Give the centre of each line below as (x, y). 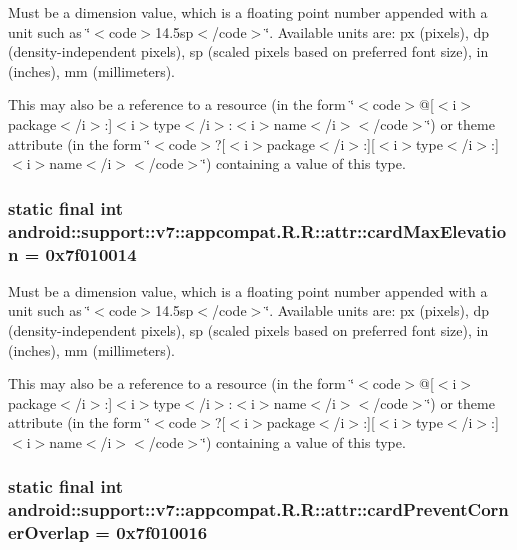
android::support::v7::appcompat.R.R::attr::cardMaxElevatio (257, 230)
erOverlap (49, 532)
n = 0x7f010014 (72, 253)
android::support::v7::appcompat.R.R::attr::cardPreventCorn (258, 509)
